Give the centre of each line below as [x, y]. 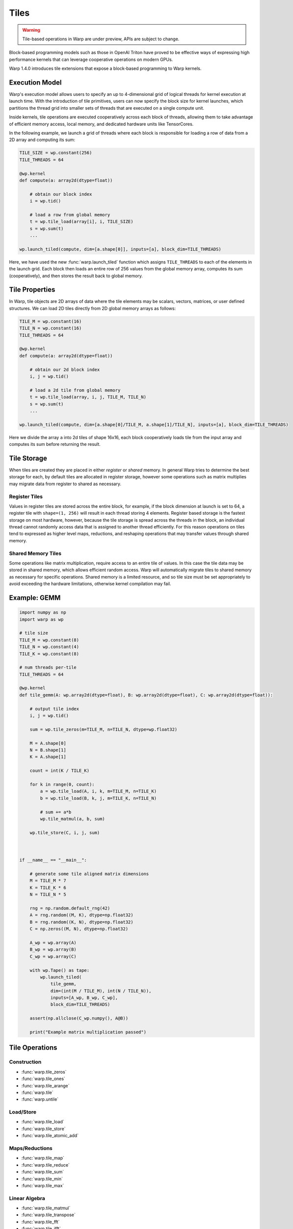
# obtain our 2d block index [65, 369]
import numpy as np [43, 613]
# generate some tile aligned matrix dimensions [89, 874]
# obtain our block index [61, 194]
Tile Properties [32, 290]
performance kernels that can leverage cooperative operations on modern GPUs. [91, 59]
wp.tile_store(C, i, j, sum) [65, 833]
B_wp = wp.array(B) [53, 950]
